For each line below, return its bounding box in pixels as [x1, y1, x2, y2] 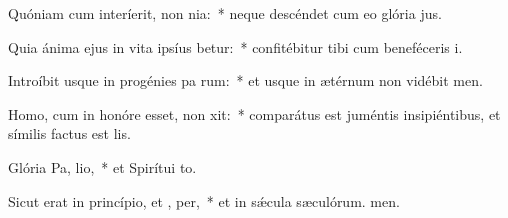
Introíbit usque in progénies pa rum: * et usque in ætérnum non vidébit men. [8, 70, 483, 91]
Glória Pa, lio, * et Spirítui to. [8, 156, 197, 177]
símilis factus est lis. [8, 123, 131, 144]
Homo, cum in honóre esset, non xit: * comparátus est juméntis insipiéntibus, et [8, 103, 501, 124]
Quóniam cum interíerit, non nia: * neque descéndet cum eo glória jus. [8, 3, 442, 23]
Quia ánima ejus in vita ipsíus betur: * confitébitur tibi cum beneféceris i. [8, 36, 463, 57]
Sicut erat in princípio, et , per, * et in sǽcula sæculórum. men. [8, 190, 400, 211]
